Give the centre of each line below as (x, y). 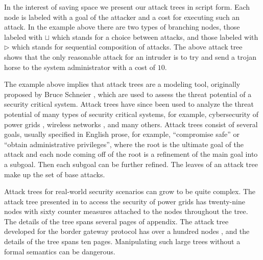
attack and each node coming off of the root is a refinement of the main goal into (131, 154)
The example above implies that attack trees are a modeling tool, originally (122, 84)
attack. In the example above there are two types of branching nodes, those (122, 27)
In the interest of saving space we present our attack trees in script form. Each (127, 7)
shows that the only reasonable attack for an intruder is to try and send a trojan (130, 56)
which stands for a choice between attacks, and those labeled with (155, 37)
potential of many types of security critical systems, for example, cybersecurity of (131, 114)
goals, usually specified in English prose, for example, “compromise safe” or (122, 134)
